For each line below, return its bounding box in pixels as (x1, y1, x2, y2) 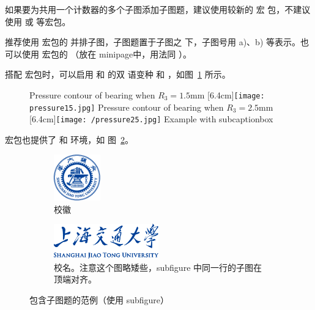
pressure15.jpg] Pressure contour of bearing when (29, 100, 224, 113)
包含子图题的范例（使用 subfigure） (29, 293, 169, 306)
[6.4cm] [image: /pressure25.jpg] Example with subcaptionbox (29, 113, 273, 125)
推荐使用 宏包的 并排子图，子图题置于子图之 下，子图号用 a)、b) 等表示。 (5, 35, 300, 48)
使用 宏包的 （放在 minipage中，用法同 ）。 (21, 47, 191, 60)
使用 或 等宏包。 (5, 15, 71, 28)
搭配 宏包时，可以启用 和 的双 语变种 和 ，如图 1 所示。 (5, 68, 231, 81)
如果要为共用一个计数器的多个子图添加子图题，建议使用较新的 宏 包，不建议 (5, 3, 311, 15)
